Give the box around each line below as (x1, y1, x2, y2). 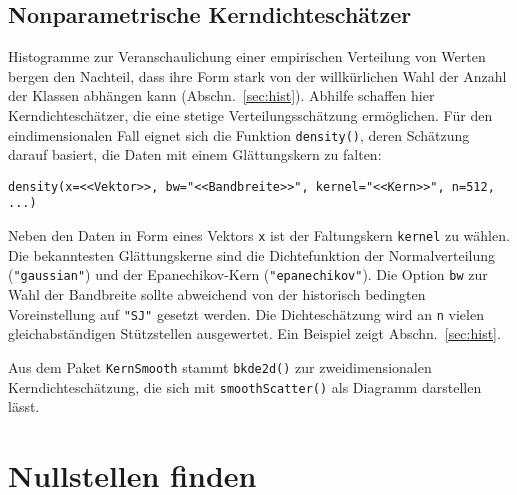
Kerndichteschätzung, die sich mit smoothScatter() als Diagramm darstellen (8, 376, 482, 397)
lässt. (8, 396, 40, 417)
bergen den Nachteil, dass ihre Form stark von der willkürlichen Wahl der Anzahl (8, 65, 507, 86)
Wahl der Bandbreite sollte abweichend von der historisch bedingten (8, 284, 426, 305)
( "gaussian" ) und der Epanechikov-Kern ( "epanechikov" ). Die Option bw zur (8, 264, 488, 285)
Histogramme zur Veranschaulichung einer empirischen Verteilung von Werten (8, 46, 486, 67)
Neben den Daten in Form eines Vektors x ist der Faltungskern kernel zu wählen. (8, 225, 510, 246)
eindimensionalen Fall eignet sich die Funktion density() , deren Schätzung (8, 124, 470, 145)
